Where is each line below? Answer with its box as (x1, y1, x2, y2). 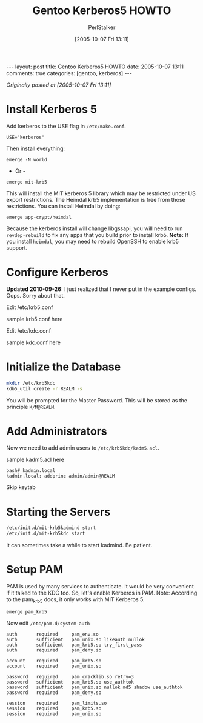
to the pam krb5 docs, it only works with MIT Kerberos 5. (6, 596, 145, 604)
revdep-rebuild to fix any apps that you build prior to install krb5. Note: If (6, 231, 189, 238)
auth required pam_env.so (6, 631, 99, 637)
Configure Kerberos (6, 265, 108, 279)
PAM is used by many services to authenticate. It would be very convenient (6, 583, 194, 590)
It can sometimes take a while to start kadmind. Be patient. (6, 542, 153, 549)
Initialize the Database (6, 360, 121, 373)
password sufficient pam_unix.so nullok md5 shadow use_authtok (6, 684, 183, 690)
